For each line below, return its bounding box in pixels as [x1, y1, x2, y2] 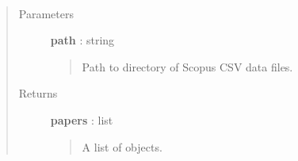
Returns [18, 85, 58, 102]
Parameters [18, 5, 74, 21]
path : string [50, 32, 115, 48]
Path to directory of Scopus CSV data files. [82, 58, 293, 75]
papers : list [50, 111, 113, 128]
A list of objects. [82, 138, 162, 155]
